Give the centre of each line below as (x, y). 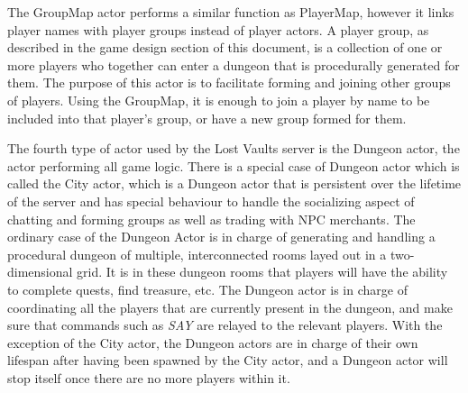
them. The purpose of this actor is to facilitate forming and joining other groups (229, 82)
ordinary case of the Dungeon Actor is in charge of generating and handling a (221, 237)
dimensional (40, 272)
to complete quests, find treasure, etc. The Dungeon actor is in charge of (207, 289)
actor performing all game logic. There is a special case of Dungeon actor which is (234, 165)
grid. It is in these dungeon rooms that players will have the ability (262, 272)
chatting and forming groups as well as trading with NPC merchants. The (211, 219)
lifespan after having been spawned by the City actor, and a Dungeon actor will (228, 360)
